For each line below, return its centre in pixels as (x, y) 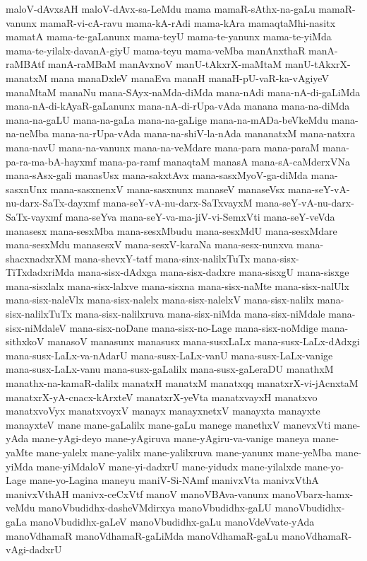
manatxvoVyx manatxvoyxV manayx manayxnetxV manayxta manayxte (163, 411)
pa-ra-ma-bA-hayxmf (51, 161)
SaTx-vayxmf (34, 216)
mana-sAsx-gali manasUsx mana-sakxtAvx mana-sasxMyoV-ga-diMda (157, 175)
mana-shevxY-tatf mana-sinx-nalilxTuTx (162, 258)
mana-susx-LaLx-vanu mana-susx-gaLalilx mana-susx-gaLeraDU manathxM (170, 369)
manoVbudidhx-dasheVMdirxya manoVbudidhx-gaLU (155, 508)
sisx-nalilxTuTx (39, 314)
